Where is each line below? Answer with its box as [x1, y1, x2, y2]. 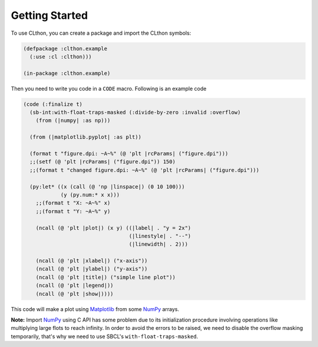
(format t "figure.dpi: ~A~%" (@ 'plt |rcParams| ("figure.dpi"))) [29, 150, 228, 157]
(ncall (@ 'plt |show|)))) [35, 290, 114, 297]
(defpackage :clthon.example [23, 45, 108, 52]
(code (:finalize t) [23, 101, 82, 107]
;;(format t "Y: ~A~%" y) [35, 208, 111, 214]
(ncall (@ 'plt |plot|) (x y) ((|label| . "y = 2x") [35, 224, 191, 231]
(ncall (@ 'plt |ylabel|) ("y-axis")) [35, 266, 148, 272]
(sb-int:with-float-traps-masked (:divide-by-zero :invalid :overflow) [29, 109, 241, 116]
